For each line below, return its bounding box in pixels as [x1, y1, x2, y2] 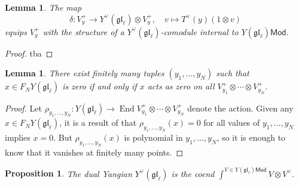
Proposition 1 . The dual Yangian [5, 167, 132, 179]
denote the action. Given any [187, 101, 294, 114]
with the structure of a [42, 25, 124, 38]
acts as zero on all [147, 80, 215, 92]
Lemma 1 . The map [5, 1, 82, 13]
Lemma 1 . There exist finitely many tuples [5, 67, 164, 79]
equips [5, 25, 27, 38]
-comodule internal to [160, 25, 239, 38]
